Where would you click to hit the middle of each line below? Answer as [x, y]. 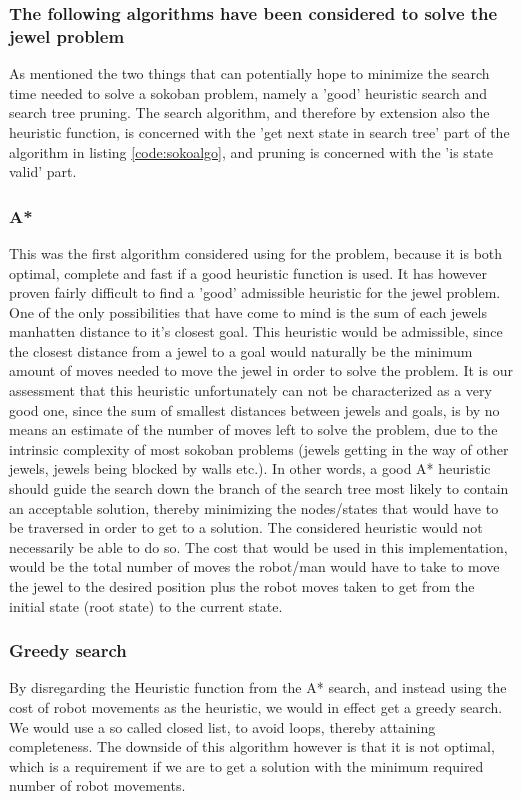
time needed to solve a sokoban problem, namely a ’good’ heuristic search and [248, 92]
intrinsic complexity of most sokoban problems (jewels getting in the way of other [259, 448]
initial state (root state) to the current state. [146, 605]
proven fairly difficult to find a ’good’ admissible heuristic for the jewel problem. [255, 292]
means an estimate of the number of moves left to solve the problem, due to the [253, 429]
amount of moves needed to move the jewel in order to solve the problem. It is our [261, 370]
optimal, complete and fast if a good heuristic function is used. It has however [248, 272]
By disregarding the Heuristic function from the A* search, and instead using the [258, 687]
